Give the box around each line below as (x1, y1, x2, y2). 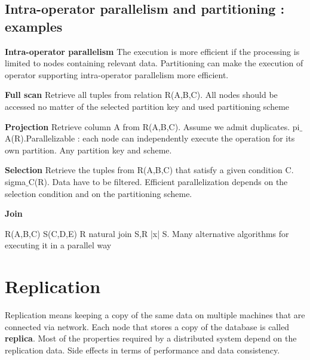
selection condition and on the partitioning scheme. (5, 187, 192, 199)
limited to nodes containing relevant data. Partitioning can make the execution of (5, 57, 303, 69)
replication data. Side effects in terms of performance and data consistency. (5, 343, 280, 356)
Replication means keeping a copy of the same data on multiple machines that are (5, 309, 305, 321)
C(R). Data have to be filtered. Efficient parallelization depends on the (28, 175, 288, 187)
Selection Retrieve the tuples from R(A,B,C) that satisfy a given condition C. (5, 164, 294, 176)
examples (5, 17, 63, 35)
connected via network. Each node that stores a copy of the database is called (5, 320, 290, 333)
